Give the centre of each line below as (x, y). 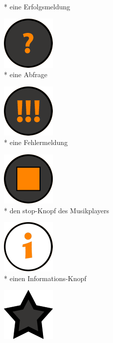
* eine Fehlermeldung (36, 142)
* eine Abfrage (26, 74)
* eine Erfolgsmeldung (37, 6)
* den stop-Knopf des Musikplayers (57, 210)
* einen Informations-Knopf (45, 278)
